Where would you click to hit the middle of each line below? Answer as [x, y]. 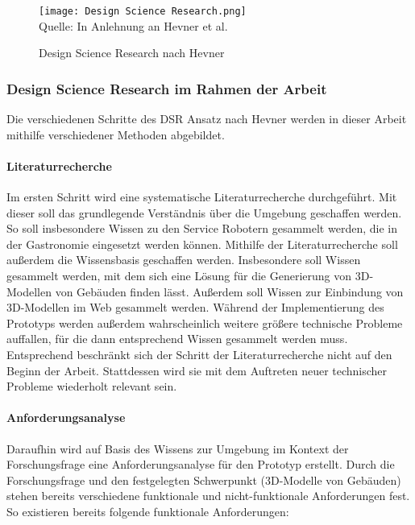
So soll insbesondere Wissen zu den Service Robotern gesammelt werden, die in [202, 228]
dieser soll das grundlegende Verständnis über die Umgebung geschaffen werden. [204, 212]
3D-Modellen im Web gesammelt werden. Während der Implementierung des [195, 307]
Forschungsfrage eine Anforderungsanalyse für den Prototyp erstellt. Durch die [201, 464]
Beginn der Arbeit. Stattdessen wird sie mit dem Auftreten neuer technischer [197, 370]
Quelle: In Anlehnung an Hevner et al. [133, 25]
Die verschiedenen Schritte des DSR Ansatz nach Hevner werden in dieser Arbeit [207, 119]
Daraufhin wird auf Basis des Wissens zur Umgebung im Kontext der [178, 448]
